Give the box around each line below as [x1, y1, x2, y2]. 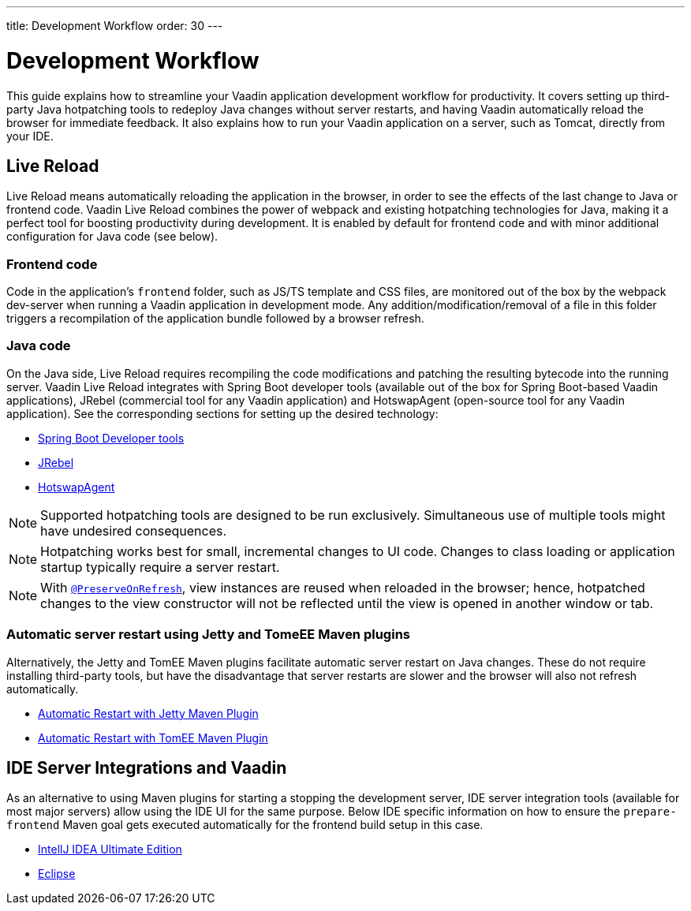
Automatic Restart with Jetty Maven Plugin [38, 706, 259, 720]
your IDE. [6, 129, 54, 143]
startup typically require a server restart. [40, 558, 280, 575]
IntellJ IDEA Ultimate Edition [38, 842, 182, 857]
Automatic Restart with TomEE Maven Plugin [38, 730, 268, 745]
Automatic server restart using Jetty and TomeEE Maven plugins [6, 626, 410, 643]
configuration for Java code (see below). [6, 230, 219, 244]
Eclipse [38, 867, 76, 881]
